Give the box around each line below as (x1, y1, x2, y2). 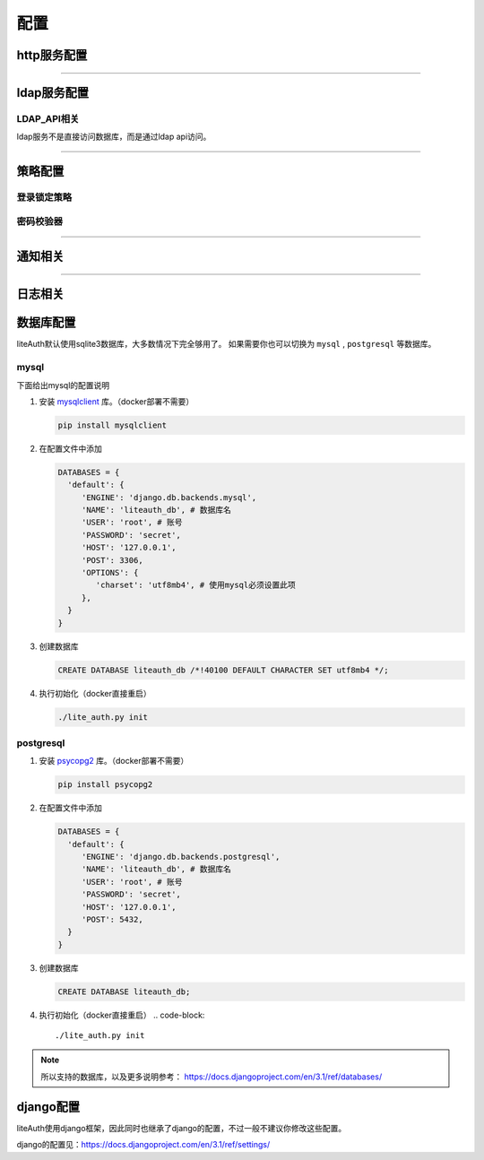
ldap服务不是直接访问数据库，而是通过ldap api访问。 (16, 131, 212, 143)
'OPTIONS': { (81, 567, 139, 578)
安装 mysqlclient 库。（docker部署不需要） (39, 395, 194, 407)
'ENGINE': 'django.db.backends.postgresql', (81, 852, 281, 861)
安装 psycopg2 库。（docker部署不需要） (39, 756, 189, 766)
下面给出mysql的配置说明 (16, 379, 110, 390)
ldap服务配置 (16, 85, 90, 100)
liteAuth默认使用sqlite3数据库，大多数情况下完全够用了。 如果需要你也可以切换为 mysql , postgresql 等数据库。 (16, 339, 436, 350)
